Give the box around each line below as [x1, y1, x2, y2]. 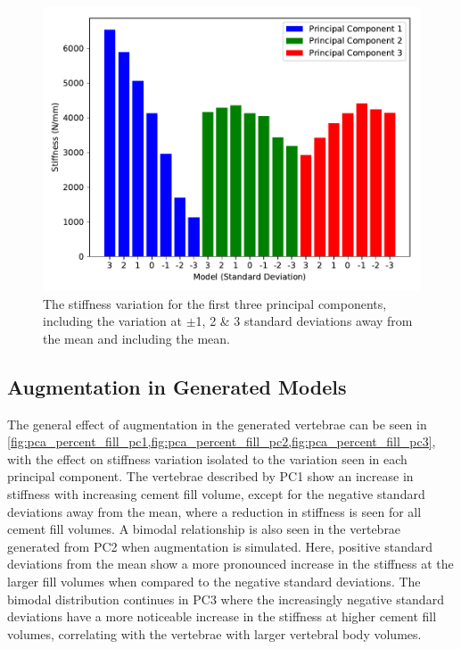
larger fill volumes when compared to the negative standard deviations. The [7, 571, 421, 590]
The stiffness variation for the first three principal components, [43, 294, 387, 312]
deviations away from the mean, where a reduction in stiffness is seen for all [7, 502, 422, 520]
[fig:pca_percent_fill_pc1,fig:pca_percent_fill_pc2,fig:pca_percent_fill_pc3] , [7, 432, 436, 451]
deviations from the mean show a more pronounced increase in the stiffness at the [7, 554, 454, 573]
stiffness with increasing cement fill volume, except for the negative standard [7, 484, 425, 503]
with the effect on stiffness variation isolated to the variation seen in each [7, 449, 407, 468]
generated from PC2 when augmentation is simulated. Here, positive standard [7, 537, 433, 555]
